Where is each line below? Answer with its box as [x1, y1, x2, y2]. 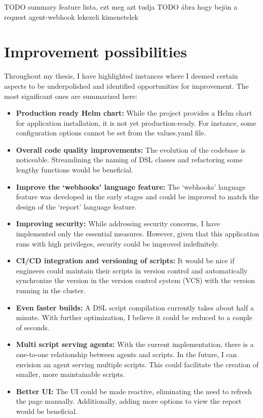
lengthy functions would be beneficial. [16, 164, 133, 175]
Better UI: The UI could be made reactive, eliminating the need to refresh [16, 386, 252, 396]
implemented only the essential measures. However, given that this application [16, 228, 259, 239]
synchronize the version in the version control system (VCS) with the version [16, 275, 255, 286]
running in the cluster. [16, 285, 86, 295]
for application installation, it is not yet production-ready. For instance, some [16, 117, 256, 128]
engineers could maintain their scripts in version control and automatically [16, 265, 248, 275]
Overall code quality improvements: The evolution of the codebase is [16, 144, 246, 155]
